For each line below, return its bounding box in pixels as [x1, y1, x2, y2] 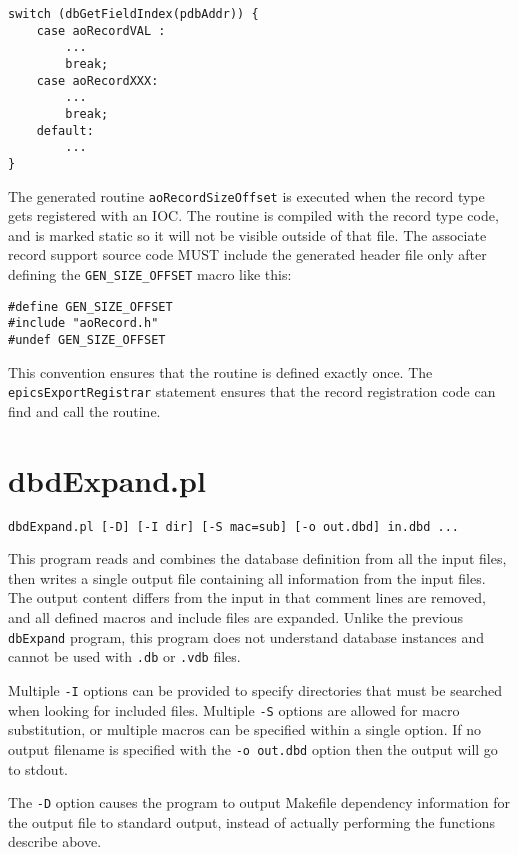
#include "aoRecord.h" [8, 316, 159, 331]
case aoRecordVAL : [36, 23, 166, 38]
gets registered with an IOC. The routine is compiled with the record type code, [8, 205, 499, 226]
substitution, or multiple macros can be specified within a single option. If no [8, 719, 481, 740]
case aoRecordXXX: [36, 73, 159, 88]
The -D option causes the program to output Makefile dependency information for [8, 792, 510, 813]
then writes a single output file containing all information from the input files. [8, 567, 486, 588]
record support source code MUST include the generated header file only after [8, 244, 487, 265]
